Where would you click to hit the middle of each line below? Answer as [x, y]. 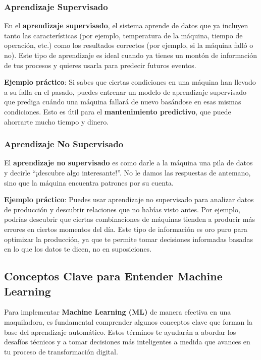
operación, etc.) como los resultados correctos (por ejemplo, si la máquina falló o [129, 45]
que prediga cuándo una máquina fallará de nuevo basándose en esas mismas [123, 102]
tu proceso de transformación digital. [61, 351]
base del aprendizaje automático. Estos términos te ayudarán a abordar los [120, 332]
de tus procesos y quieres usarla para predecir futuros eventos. [100, 65]
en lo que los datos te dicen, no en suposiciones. [78, 249]
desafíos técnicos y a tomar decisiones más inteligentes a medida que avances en [127, 342]
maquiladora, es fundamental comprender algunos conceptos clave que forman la [128, 321]
